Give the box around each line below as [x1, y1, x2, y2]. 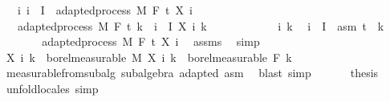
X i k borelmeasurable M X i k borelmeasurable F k [6, 48, 292, 65]
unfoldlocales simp [6, 80, 99, 96]
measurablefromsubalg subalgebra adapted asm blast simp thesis [6, 64, 379, 81]
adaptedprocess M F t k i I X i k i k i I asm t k [17, 17, 384, 34]
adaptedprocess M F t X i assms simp [42, 33, 260, 50]
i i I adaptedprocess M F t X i [17, 2, 193, 18]
